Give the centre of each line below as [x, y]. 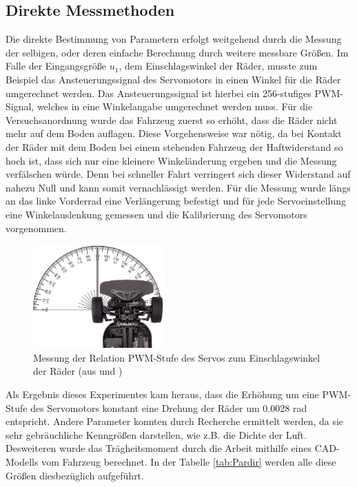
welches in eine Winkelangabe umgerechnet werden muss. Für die [175, 106]
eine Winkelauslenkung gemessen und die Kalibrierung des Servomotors [156, 214]
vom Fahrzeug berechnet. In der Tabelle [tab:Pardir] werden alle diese [189, 461]
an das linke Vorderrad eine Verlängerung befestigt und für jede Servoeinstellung [176, 201]
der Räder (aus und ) [78, 371]
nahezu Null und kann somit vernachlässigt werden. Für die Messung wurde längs [178, 187]
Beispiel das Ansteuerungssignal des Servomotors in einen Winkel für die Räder [173, 79]
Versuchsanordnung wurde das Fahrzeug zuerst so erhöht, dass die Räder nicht [172, 120]
